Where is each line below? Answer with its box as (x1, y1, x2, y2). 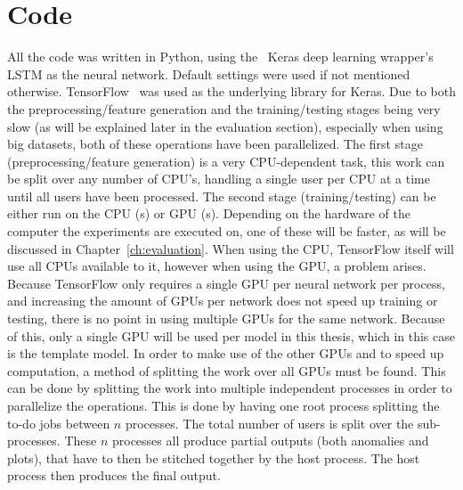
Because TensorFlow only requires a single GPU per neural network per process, (7, 274, 445, 292)
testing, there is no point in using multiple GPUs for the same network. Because (7, 309, 445, 328)
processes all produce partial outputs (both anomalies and (111, 431, 429, 450)
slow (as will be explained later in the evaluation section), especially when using (7, 117, 443, 135)
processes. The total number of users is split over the (125, 413, 414, 432)
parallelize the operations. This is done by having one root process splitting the (7, 396, 440, 414)
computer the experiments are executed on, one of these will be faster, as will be (7, 222, 446, 241)
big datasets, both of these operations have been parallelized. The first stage (7, 135, 423, 153)
